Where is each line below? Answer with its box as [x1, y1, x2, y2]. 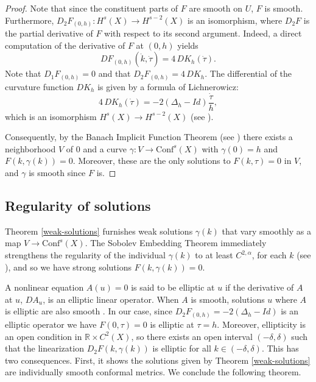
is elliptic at [150, 317, 194, 330]
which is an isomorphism [5, 110, 97, 122]
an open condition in [5, 330, 82, 342]
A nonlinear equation [5, 281, 84, 294]
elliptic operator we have [5, 317, 97, 330]
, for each [251, 249, 287, 261]
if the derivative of [225, 281, 294, 294]
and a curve [83, 142, 127, 155]
